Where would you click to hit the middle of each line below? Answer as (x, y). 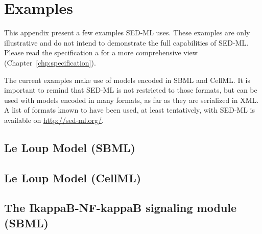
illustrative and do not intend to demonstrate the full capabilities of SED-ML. (126, 42)
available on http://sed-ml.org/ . (54, 120)
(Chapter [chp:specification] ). (50, 62)
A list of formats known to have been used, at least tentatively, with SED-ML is (129, 110)
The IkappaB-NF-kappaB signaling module (121, 208)
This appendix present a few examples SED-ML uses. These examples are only (127, 33)
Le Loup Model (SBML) (70, 147)
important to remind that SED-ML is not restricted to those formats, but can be (131, 90)
